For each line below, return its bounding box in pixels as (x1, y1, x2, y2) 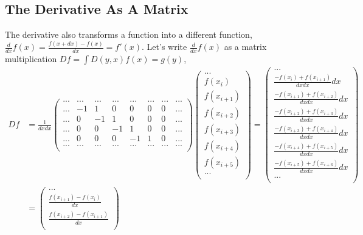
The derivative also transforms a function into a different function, (5, 28, 252, 41)
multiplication (5, 52, 57, 65)
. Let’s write (142, 40, 187, 53)
